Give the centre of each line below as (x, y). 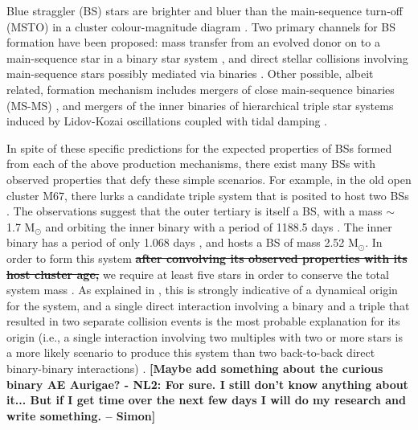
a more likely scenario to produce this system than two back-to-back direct (191, 352)
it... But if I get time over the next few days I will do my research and (206, 400)
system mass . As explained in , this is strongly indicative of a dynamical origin (202, 290)
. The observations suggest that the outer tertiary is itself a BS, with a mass (195, 211)
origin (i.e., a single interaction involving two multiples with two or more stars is (205, 336)
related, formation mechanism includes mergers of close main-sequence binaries (201, 89)
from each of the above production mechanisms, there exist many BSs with (191, 164)
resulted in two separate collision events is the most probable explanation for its (203, 321)
